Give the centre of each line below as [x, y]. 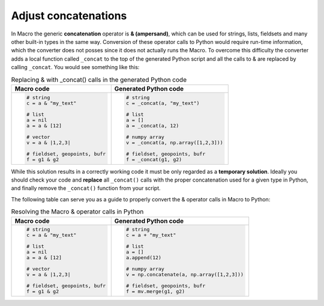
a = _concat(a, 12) [153, 125]
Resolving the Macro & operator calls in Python [77, 212]
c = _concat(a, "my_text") [163, 103]
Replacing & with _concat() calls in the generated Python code [99, 79]
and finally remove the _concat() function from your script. [86, 188]
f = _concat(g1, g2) [154, 159]
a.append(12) [144, 258]
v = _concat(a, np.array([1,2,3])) [175, 142]
